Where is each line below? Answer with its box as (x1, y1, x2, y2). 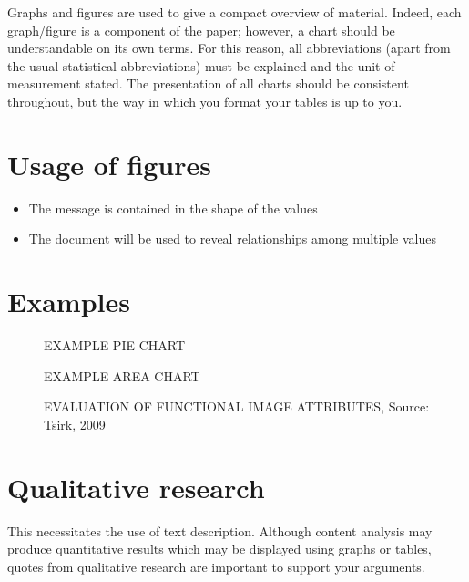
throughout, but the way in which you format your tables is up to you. (7, 91, 403, 110)
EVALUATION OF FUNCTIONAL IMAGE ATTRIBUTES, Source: (44, 397, 430, 416)
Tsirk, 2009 (44, 414, 106, 433)
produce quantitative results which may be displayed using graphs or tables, (7, 539, 432, 558)
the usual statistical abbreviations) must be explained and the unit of (7, 56, 395, 75)
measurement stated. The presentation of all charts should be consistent (7, 74, 409, 93)
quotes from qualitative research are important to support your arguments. (7, 556, 425, 576)
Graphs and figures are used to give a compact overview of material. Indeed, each (7, 3, 462, 21)
